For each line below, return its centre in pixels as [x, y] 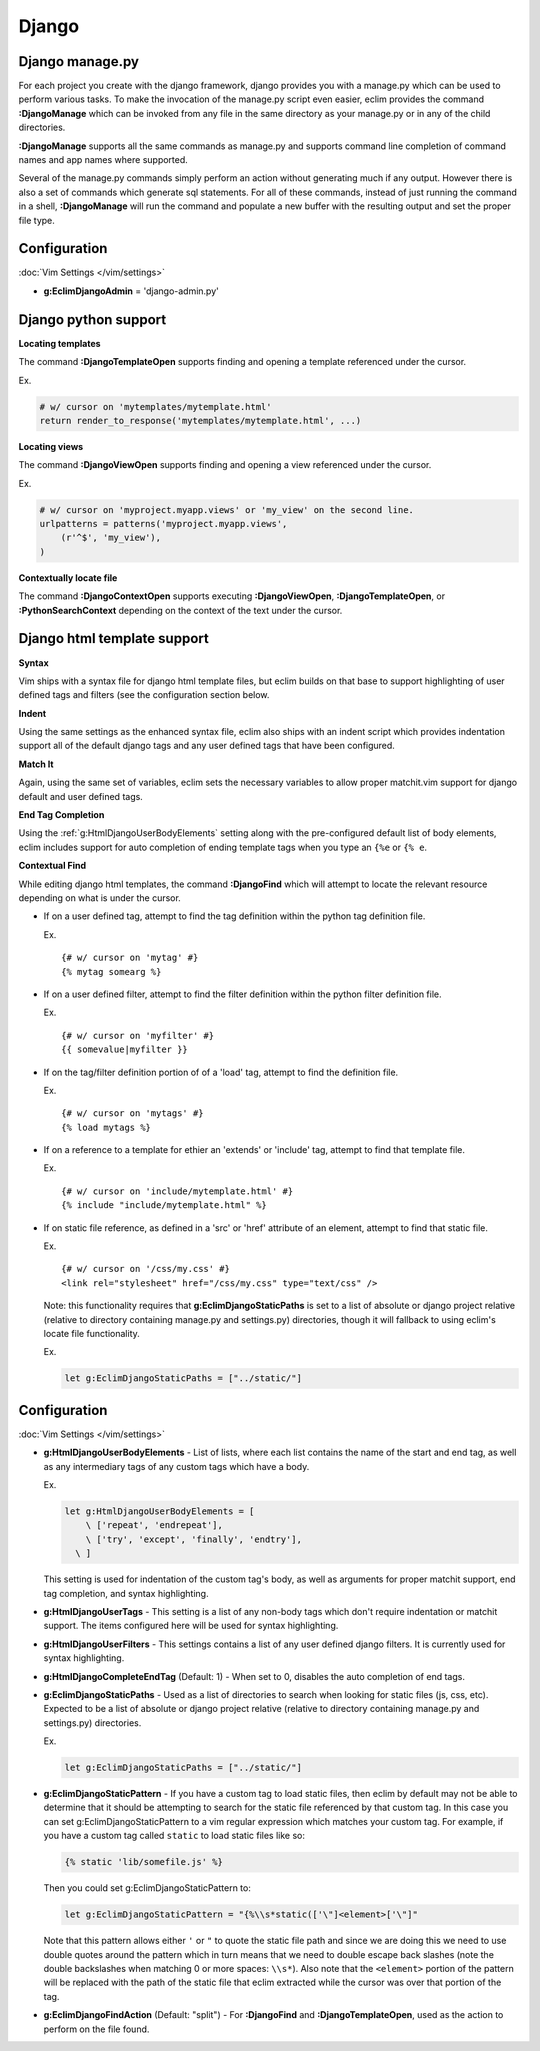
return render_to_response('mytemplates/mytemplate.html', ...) [200, 420]
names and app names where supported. [103, 160]
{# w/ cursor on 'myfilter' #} [138, 1035]
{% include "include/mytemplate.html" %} [164, 1205]
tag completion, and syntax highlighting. [126, 1593]
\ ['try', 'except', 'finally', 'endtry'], [193, 1539]
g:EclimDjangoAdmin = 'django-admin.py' [131, 291]
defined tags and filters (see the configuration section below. [144, 695]
